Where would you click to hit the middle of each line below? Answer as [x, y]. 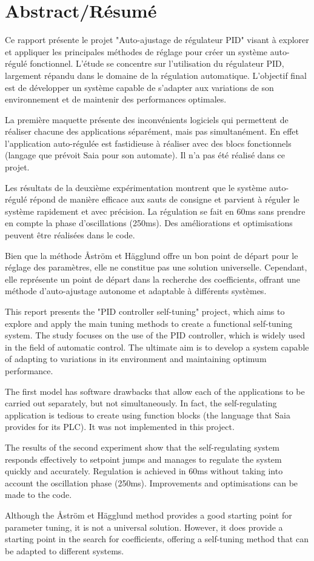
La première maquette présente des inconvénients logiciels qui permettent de [147, 119]
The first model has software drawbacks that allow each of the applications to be [155, 391]
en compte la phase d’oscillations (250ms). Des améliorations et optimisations [149, 223]
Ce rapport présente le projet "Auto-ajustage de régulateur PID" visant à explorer [157, 40]
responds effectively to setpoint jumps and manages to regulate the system [143, 459]
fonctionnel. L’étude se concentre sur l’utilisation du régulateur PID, [157, 63]
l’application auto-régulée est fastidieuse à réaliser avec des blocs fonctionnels [148, 143]
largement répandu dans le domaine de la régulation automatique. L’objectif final [156, 75]
